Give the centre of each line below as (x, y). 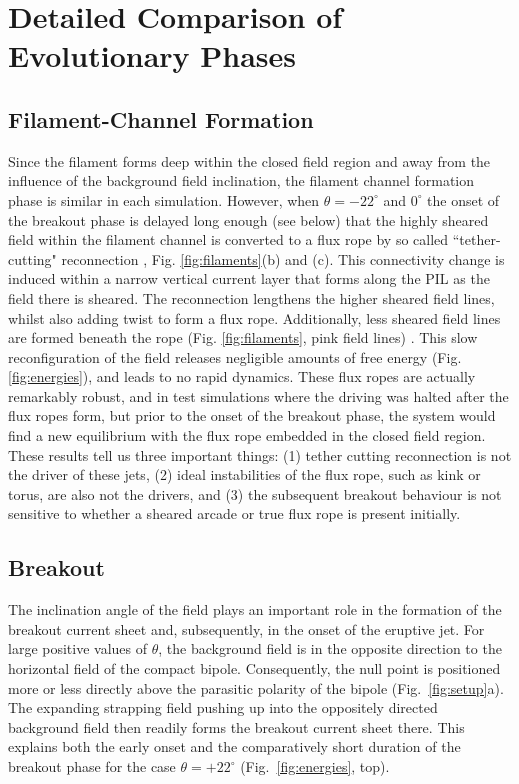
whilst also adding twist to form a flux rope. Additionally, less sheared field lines (254, 317)
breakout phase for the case (92, 766)
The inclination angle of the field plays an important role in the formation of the (255, 609)
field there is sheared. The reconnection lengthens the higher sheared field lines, (251, 297)
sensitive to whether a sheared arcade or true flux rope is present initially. (234, 513)
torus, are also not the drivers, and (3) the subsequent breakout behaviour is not (255, 493)
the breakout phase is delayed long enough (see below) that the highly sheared (248, 219)
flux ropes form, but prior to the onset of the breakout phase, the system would (252, 415)
